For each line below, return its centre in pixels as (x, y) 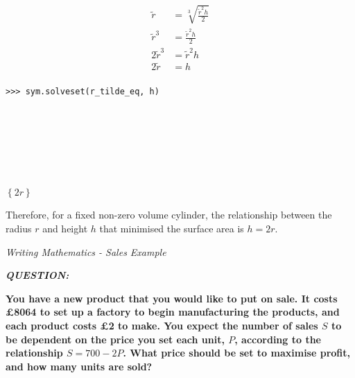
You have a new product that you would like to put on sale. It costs (172, 298)
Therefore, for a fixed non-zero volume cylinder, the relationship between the (169, 215)
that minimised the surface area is (172, 228)
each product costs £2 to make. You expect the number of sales (162, 325)
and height (65, 228)
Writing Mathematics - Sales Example (86, 251)
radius (19, 228)
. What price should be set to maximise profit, (236, 353)
